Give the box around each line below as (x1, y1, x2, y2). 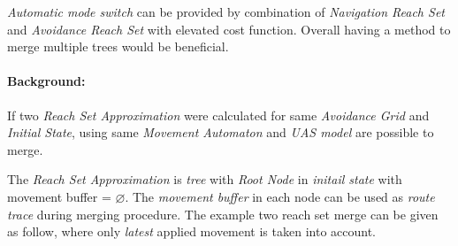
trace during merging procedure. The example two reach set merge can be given (7, 204, 439, 223)
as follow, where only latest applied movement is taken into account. (7, 222, 376, 241)
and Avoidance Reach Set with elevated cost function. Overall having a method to (7, 19, 451, 38)
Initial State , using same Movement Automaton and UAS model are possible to (7, 123, 434, 142)
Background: (7, 72, 86, 90)
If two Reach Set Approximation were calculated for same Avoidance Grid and (7, 105, 430, 124)
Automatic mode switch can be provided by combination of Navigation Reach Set (7, 3, 445, 20)
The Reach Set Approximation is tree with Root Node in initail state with (7, 170, 402, 188)
